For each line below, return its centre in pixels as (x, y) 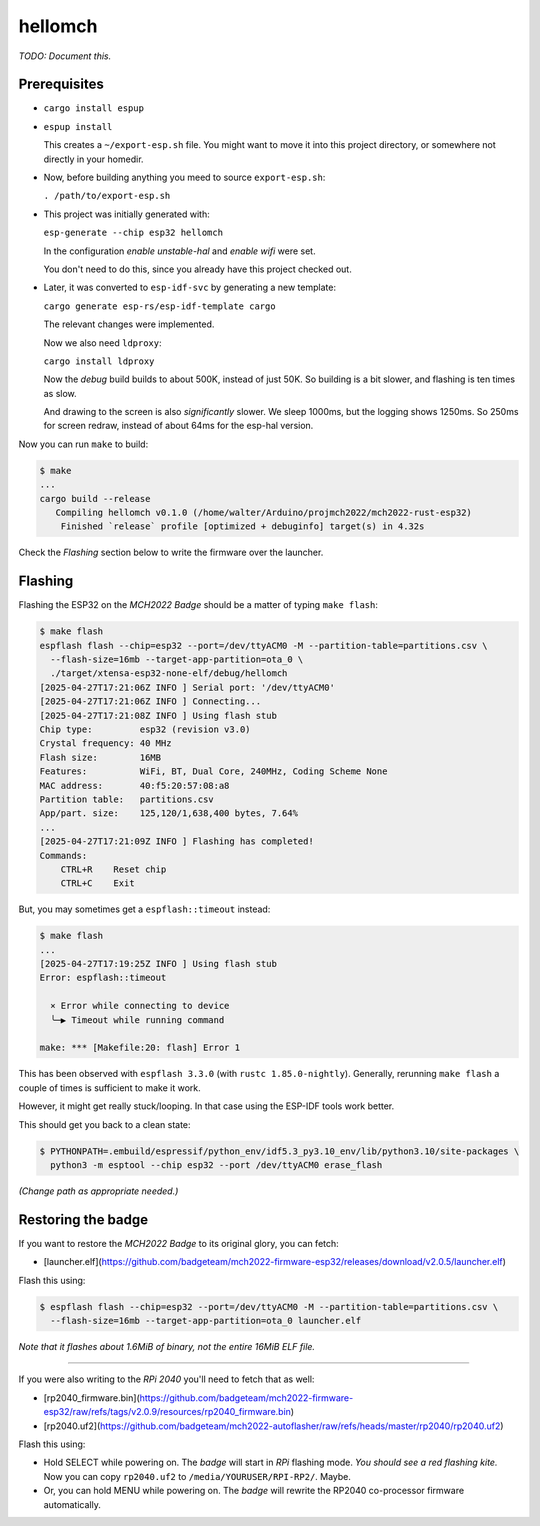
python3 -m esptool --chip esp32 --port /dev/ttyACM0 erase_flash (216, 1164)
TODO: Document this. (65, 56)
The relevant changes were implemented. (129, 324)
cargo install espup (94, 108)
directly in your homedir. (93, 159)
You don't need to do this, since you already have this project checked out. (197, 269)
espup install (78, 126)
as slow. (60, 393)
